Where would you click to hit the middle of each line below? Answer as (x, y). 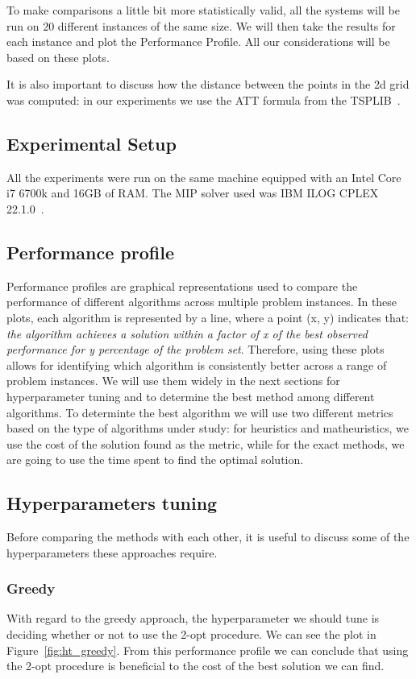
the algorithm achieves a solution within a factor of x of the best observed (187, 333)
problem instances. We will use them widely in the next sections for (173, 381)
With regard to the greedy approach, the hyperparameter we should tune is (193, 618)
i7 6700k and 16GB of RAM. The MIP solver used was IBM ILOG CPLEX (193, 193)
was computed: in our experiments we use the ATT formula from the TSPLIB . (204, 99)
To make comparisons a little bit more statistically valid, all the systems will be (203, 10)
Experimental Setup (92, 143)
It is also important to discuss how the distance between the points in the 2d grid (208, 84)
